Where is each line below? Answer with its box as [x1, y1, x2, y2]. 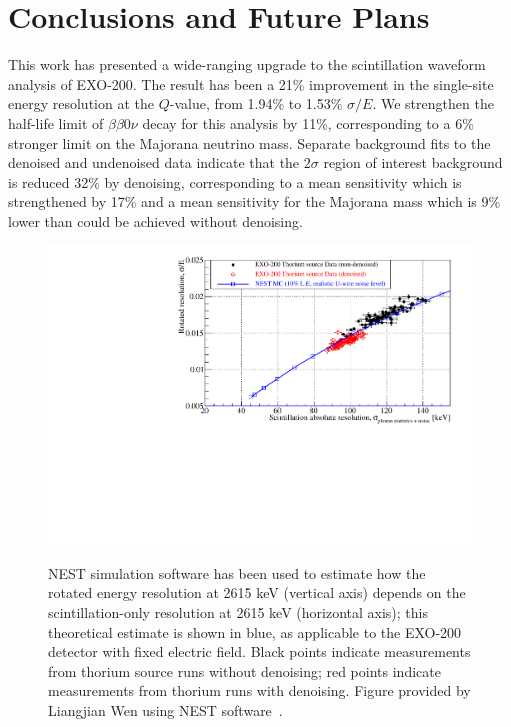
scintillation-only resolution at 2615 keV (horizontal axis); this [48, 601, 428, 622]
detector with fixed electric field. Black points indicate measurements [48, 641, 471, 662]
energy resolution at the [8, 93, 154, 114]
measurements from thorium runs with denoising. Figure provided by [48, 680, 471, 701]
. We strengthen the [372, 93, 494, 114]
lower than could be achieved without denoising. [8, 210, 303, 231]
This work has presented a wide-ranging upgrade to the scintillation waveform [8, 54, 486, 75]
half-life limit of [8, 112, 104, 133]
